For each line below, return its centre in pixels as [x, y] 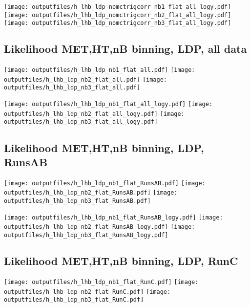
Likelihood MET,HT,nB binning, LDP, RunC [121, 261]
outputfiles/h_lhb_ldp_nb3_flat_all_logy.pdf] [81, 122]
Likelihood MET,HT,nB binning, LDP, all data [125, 49]
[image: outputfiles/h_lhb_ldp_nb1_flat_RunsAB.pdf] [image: [105, 183]
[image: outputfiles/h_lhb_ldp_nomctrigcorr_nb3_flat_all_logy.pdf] [118, 23]
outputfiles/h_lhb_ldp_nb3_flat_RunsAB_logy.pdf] [86, 235]
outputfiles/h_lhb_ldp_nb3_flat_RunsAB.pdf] [77, 201]
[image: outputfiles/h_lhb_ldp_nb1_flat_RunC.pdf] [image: [101, 282]
